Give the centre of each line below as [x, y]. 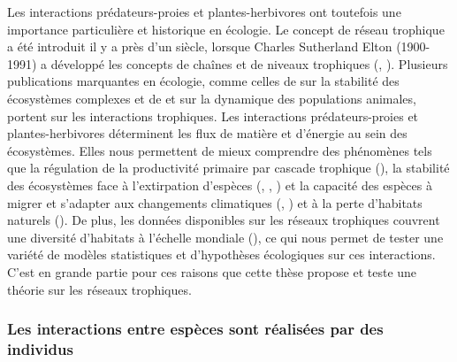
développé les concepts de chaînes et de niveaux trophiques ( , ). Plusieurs [249, 63]
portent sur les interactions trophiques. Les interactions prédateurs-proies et [213, 116]
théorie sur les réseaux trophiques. [99, 289]
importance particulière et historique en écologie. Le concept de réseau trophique [226, 29]
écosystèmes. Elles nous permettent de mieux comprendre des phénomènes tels [220, 150]
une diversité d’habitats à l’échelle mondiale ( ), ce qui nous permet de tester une [225, 237]
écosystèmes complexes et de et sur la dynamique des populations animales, [212, 98]
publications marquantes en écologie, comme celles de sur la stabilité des [203, 81]
